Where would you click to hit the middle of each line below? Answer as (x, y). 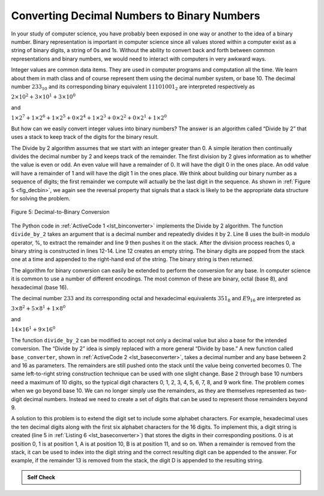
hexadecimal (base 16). (40, 287)
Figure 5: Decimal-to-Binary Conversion (60, 212)
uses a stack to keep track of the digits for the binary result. (85, 137)
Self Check (41, 477)
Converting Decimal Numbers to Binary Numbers (136, 16)
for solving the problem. (41, 198)
